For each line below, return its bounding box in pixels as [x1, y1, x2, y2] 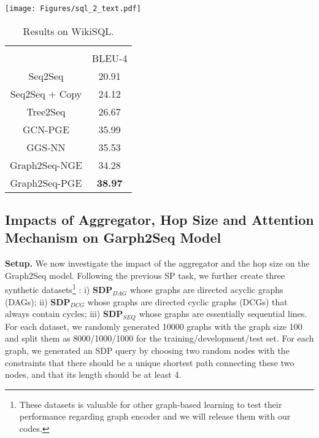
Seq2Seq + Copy [10, 86, 82, 101]
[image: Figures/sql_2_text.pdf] [5, 4, 141, 13]
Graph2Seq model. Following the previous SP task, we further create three [5, 268, 285, 281]
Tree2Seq [26, 104, 66, 119]
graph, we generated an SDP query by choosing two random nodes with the [5, 343, 290, 356]
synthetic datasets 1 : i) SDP [5, 281, 113, 296]
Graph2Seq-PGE [10, 175, 82, 190]
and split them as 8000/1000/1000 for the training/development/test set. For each [5, 332, 314, 345]
